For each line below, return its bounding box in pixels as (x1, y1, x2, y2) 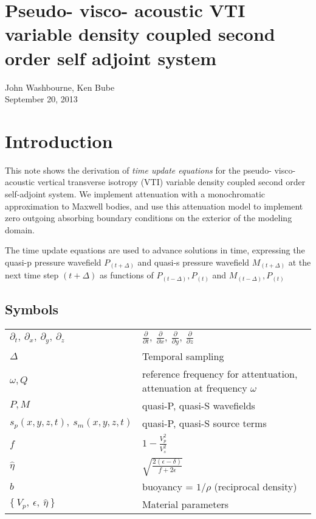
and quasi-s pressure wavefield (137, 255, 250, 268)
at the (288, 255, 311, 268)
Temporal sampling (142, 349, 224, 364)
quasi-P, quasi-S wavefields (142, 398, 255, 413)
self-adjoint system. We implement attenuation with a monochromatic (5, 188, 266, 200)
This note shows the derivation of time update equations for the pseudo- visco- (5, 163, 296, 176)
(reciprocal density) (214, 479, 297, 493)
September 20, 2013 (5, 93, 78, 105)
